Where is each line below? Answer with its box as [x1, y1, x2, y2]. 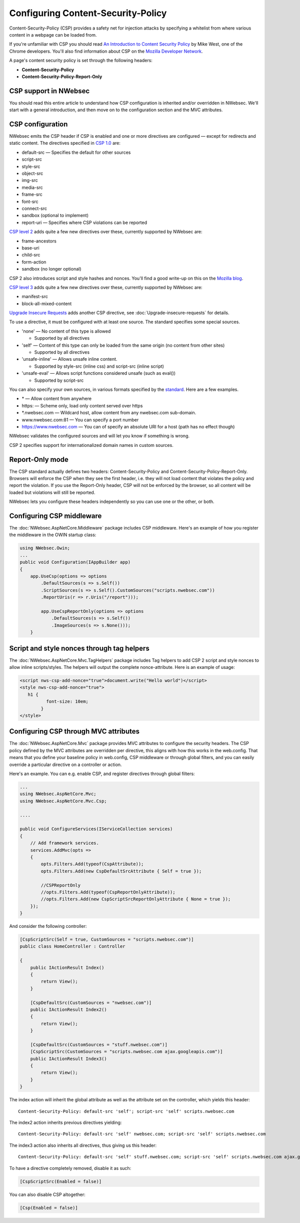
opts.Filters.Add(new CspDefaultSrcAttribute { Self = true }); [40, 868, 202, 874]
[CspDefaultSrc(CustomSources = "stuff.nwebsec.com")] [30, 1042, 167, 1047]
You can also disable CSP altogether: [9, 1191, 85, 1197]
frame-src [21, 191, 42, 197]
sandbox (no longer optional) [21, 266, 82, 272]
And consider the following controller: [9, 923, 87, 929]
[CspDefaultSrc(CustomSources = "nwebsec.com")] [30, 1000, 152, 1006]
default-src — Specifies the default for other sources [21, 149, 131, 155]
